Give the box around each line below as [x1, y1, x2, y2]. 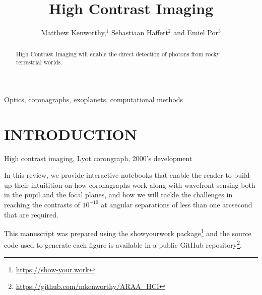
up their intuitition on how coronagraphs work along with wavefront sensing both [4, 179, 255, 190]
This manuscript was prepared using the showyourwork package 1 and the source [4, 227, 251, 238]
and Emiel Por [173, 27, 218, 38]
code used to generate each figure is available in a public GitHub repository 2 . [4, 238, 242, 250]
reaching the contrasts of [4, 199, 80, 209]
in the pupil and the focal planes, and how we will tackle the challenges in [4, 189, 233, 200]
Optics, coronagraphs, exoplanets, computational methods [4, 94, 183, 104]
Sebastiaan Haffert [111, 27, 168, 38]
